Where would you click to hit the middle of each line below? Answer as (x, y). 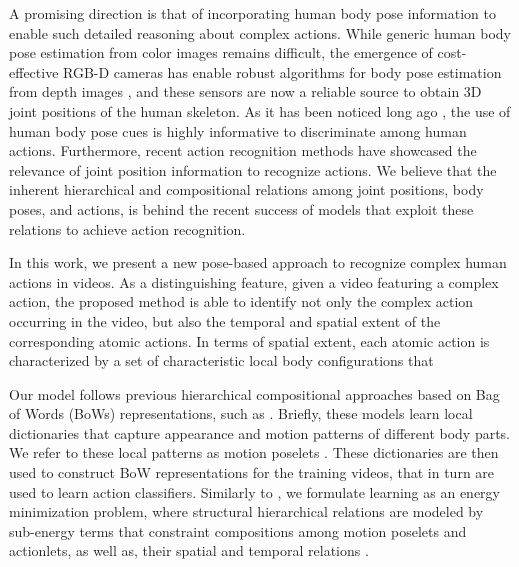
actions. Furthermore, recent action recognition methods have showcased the (243, 150)
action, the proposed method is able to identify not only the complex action (241, 301)
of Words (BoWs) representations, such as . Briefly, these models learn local (241, 413)
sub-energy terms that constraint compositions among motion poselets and (238, 530)
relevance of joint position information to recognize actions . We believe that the (253, 169)
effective (34, 71)
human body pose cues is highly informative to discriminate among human (238, 130)
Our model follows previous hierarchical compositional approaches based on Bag (254, 393)
